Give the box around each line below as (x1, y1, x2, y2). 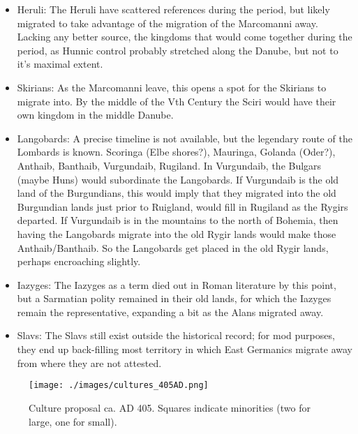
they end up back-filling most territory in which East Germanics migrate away (17, 342, 353, 357)
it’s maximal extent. (17, 57, 103, 71)
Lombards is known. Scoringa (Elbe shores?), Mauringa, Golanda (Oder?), (17, 144, 336, 159)
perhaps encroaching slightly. (17, 254, 141, 269)
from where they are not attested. (17, 355, 162, 370)
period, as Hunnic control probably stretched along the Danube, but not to (17, 43, 338, 57)
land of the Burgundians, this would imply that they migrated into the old (17, 186, 336, 200)
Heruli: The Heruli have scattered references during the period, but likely (17, 2, 330, 16)
